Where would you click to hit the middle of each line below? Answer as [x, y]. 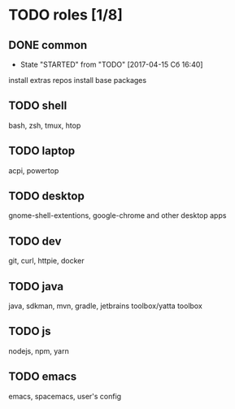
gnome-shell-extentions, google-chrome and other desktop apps [117, 215]
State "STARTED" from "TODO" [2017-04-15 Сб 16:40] [111, 64]
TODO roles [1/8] [66, 15]
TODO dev [35, 241]
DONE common [48, 45]
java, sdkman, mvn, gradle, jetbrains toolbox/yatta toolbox [106, 306]
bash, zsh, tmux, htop [45, 125]
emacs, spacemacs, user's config [65, 396]
